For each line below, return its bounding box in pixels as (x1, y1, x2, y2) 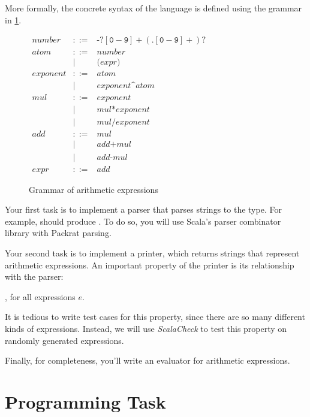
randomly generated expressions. (5, 334, 124, 346)
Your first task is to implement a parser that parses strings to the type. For (5, 203, 282, 216)
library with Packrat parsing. (5, 226, 112, 239)
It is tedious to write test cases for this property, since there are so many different (5, 310, 305, 323)
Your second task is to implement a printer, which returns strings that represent (5, 246, 300, 259)
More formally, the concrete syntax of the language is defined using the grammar (5, 2, 302, 14)
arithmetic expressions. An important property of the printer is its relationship (5, 258, 294, 271)
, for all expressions (5, 290, 76, 303)
